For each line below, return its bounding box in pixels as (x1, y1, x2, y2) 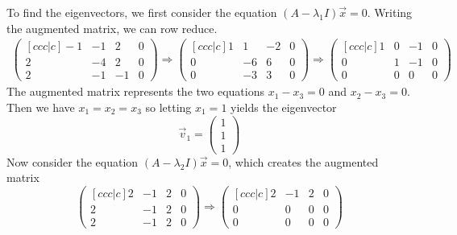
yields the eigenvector (231, 98, 337, 115)
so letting (145, 98, 192, 115)
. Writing (367, 4, 413, 20)
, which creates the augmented (228, 153, 379, 170)
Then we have (6, 98, 75, 115)
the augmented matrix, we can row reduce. (6, 19, 218, 36)
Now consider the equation (6, 153, 139, 170)
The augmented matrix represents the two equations (6, 83, 264, 100)
